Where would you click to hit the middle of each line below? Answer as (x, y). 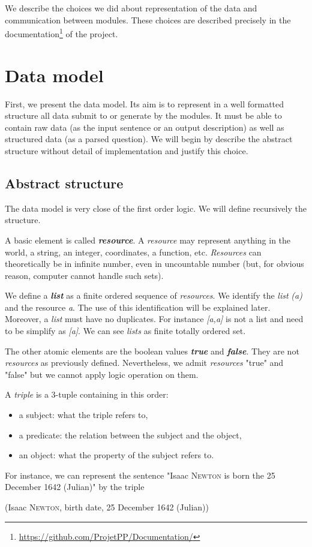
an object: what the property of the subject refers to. (116, 455)
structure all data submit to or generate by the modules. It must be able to (143, 115)
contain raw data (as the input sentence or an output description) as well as (145, 127)
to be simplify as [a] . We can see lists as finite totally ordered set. (125, 331)
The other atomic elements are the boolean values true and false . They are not (152, 351)
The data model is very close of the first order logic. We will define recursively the (156, 208)
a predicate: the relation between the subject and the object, (130, 435)
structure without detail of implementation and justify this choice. (127, 150)
